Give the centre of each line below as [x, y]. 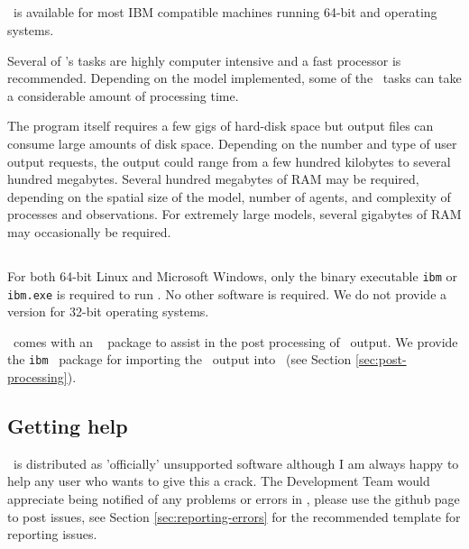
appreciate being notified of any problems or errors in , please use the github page [234, 499]
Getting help [68, 426]
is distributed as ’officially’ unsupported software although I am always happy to [236, 463]
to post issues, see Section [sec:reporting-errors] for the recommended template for [234, 516]
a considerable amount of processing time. [123, 95]
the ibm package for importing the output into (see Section [179, 359]
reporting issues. [52, 534]
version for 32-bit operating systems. [108, 311]
